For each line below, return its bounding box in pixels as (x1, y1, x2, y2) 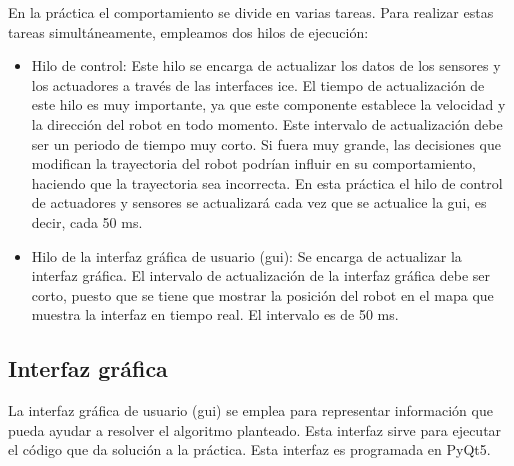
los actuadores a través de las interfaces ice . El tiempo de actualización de (31, 74, 485, 95)
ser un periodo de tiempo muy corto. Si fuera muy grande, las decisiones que (31, 133, 501, 154)
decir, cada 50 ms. (31, 211, 143, 232)
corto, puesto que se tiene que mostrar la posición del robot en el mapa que (31, 284, 494, 305)
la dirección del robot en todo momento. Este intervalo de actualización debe (31, 113, 503, 134)
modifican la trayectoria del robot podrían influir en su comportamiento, (31, 153, 476, 174)
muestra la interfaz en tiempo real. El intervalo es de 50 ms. (31, 304, 399, 325)
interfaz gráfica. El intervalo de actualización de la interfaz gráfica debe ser (31, 265, 491, 286)
